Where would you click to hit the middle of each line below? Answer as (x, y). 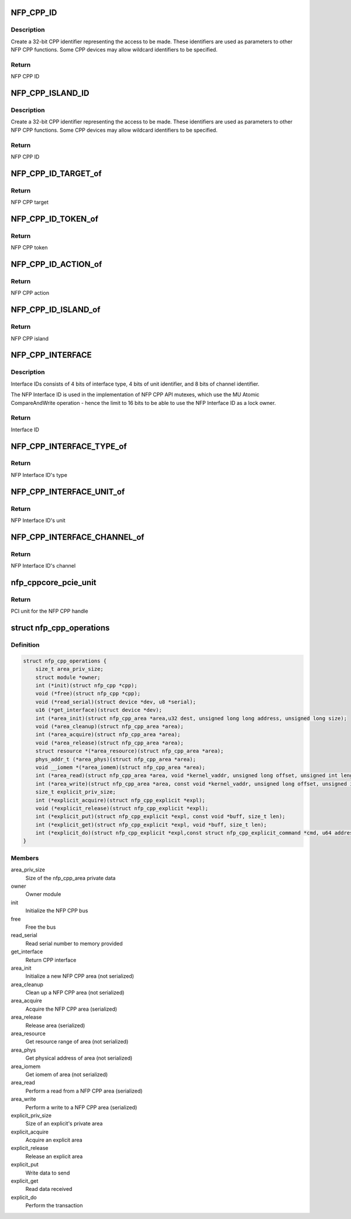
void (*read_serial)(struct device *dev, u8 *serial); (116, 702)
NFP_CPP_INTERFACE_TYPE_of (69, 446)
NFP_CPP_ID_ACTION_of (56, 264)
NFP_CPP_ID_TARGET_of (56, 174)
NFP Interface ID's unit (38, 520)
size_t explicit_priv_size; (76, 792)
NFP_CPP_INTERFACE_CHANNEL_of (78, 537)
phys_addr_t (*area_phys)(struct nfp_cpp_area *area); (116, 759)
